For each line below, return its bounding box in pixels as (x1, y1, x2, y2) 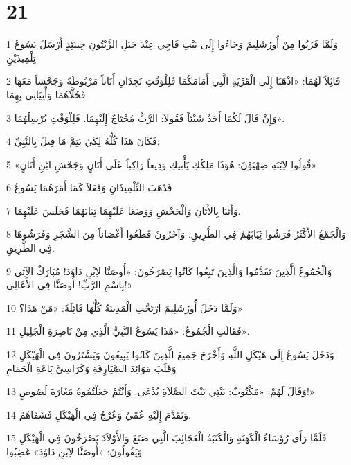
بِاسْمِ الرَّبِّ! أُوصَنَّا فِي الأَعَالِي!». (6, 277, 136, 292)
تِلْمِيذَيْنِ (6, 50, 36, 64)
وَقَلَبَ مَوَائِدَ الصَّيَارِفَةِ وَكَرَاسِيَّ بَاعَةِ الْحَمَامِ (6, 360, 177, 375)
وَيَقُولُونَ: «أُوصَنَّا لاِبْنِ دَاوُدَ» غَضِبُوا (6, 444, 143, 458)
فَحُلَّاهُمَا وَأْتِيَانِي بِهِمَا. (6, 87, 89, 101)
